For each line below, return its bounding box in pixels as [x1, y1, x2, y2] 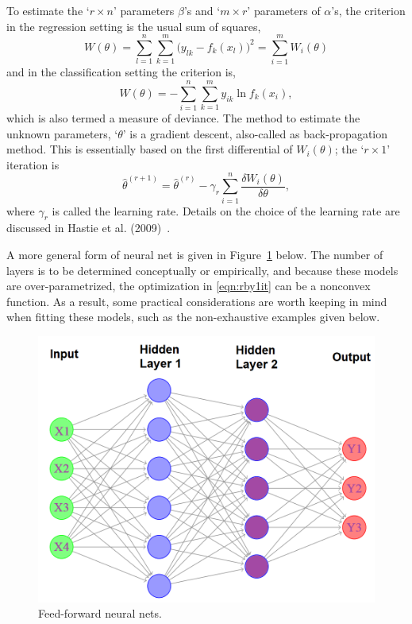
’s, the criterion [331, 2, 406, 18]
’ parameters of [247, 2, 321, 18]
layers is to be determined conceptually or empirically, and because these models [6, 262, 399, 278]
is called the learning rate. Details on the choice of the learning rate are [52, 202, 400, 219]
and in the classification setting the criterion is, [6, 64, 236, 80]
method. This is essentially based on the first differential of [6, 141, 293, 157]
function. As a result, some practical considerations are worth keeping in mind [6, 293, 387, 309]
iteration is [6, 156, 60, 172]
